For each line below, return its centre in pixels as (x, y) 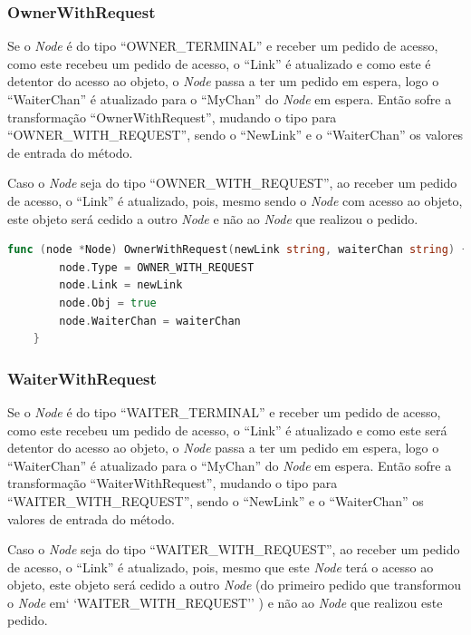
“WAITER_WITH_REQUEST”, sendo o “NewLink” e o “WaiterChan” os (216, 500)
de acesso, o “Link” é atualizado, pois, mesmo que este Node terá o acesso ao (221, 567)
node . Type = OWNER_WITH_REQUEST (157, 267)
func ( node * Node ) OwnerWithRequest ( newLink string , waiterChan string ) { (238, 250)
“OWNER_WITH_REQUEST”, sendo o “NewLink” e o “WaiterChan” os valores (235, 135)
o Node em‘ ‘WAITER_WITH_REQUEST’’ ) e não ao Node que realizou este (225, 602)
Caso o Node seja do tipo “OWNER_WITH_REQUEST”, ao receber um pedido (232, 183)
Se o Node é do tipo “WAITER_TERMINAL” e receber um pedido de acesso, (224, 411)
